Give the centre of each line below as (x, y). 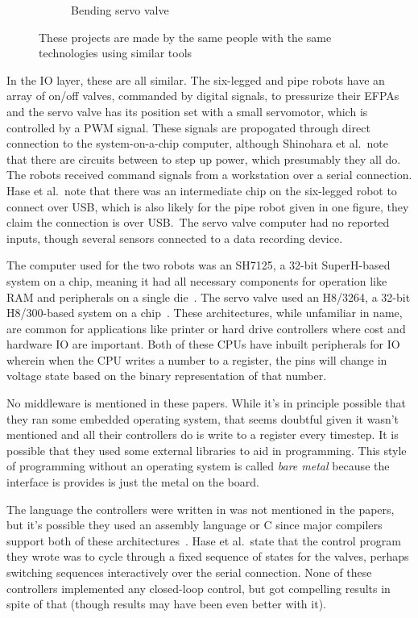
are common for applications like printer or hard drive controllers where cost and (206, 328)
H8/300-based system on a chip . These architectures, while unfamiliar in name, (205, 313)
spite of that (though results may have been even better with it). (166, 604)
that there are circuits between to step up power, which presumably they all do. (204, 159)
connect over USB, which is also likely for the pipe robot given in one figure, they (208, 206)
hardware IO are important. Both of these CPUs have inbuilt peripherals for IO (203, 344)
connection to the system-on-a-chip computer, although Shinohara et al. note (197, 143)
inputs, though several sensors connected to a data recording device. (175, 238)
